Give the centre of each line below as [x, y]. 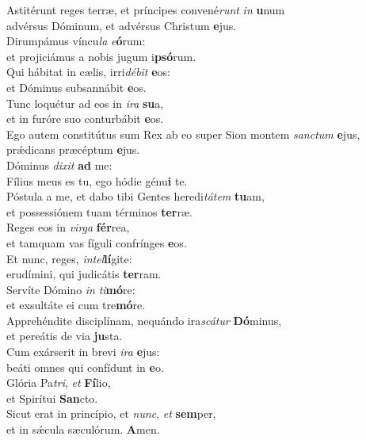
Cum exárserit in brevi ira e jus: [83, 352]
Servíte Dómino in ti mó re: [71, 289]
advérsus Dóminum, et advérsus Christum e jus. [122, 25]
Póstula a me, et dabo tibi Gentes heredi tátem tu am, [135, 196]
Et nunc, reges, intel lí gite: [69, 258]
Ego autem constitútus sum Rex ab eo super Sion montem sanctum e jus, [183, 134]
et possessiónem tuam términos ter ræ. [99, 211]
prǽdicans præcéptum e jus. [73, 149]
